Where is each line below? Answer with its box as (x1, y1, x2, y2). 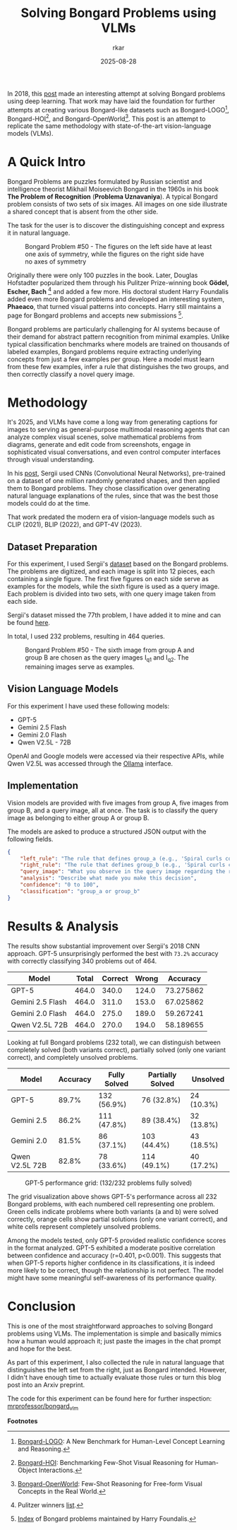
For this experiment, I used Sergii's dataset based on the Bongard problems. (7, 560, 229, 568)
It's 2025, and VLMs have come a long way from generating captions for (7, 418, 218, 426)
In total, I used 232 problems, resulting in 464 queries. (7, 632, 166, 641)
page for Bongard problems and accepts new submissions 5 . (7, 310, 183, 320)
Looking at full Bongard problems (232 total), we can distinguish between (7, 1038, 221, 1046)
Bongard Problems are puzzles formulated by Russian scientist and (7, 177, 202, 186)
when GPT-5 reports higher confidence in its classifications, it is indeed (7, 1259, 215, 1267)
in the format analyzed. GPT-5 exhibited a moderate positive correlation (7, 1243, 215, 1252)
